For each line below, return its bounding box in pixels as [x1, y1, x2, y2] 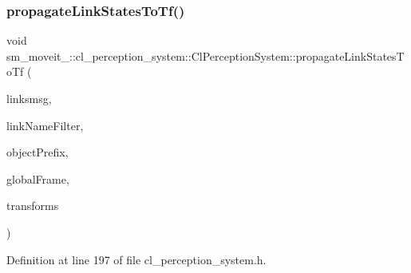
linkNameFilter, [6, 117, 84, 133]
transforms [6, 197, 59, 214]
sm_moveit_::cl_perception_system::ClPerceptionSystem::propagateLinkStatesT [6, 47, 405, 64]
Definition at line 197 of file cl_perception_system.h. [6, 251, 267, 267]
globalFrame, [6, 170, 69, 187]
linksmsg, [6, 90, 52, 106]
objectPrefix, [6, 144, 69, 160]
